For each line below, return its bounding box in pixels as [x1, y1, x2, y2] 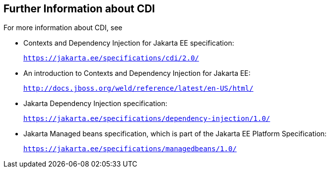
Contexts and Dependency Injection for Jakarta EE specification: [23, 39, 234, 48]
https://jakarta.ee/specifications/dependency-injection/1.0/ [23, 115, 270, 123]
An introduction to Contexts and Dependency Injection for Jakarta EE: [23, 69, 251, 78]
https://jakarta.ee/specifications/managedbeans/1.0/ [23, 145, 237, 153]
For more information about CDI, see [3, 23, 123, 32]
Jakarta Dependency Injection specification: [23, 99, 168, 108]
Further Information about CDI [3, 2, 155, 15]
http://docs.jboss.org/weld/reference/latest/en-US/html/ [23, 84, 254, 93]
